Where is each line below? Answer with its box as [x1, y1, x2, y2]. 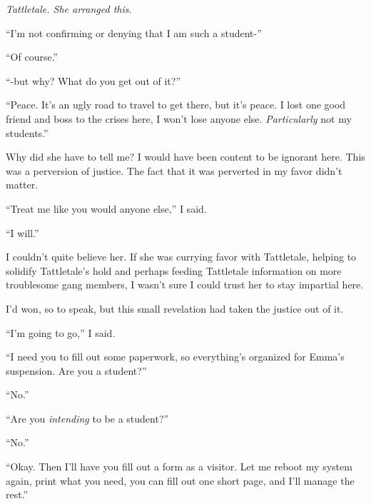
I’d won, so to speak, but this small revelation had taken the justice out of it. [6, 301, 344, 316]
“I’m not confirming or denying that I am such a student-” [6, 25, 262, 40]
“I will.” [6, 225, 39, 240]
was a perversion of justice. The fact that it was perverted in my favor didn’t [6, 163, 342, 178]
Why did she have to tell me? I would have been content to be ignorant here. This [6, 149, 365, 164]
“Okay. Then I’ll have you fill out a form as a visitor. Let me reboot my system [6, 459, 352, 474]
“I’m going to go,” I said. [6, 325, 116, 340]
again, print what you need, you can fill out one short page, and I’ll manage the [6, 473, 355, 488]
